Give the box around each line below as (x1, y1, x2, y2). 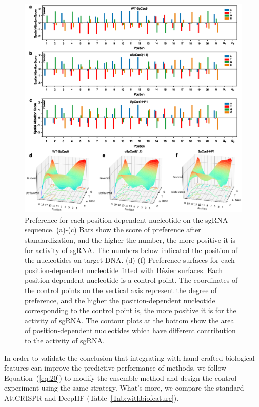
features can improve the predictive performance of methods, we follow (4, 362, 227, 373)
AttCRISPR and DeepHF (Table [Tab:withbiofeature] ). (4, 392, 179, 403)
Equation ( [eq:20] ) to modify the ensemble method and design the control (4, 372, 237, 383)
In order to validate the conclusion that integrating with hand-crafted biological (4, 352, 255, 363)
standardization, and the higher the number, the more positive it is (25, 234, 236, 245)
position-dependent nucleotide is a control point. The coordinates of (25, 275, 238, 285)
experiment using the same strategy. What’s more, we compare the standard (4, 382, 244, 393)
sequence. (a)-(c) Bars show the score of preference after (25, 224, 201, 235)
